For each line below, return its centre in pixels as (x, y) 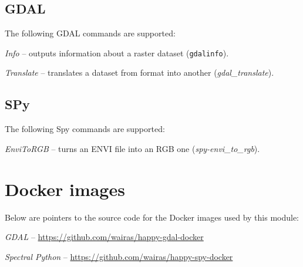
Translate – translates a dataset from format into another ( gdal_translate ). (139, 72)
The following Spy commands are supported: (85, 129)
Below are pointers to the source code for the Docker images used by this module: (152, 217)
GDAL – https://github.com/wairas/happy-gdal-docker (104, 237)
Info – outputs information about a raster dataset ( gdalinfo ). (117, 53)
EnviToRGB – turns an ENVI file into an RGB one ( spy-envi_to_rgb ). (132, 148)
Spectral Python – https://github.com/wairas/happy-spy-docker (119, 256)
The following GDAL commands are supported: (90, 33)
